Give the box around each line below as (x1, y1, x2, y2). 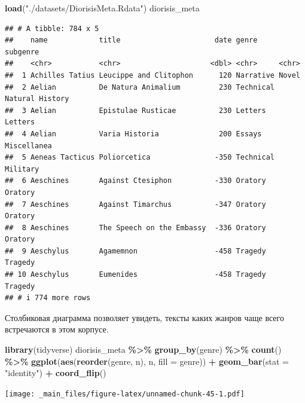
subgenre (5, 47, 39, 56)
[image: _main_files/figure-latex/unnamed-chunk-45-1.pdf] (5, 389, 245, 398)
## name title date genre (5, 36, 258, 45)
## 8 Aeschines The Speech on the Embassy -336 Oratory (5, 223, 266, 232)
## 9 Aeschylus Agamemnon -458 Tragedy (5, 246, 266, 255)
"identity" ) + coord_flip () (5, 367, 106, 379)
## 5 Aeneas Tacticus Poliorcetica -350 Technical (5, 153, 275, 162)
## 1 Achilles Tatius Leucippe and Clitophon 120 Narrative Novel (5, 71, 300, 80)
